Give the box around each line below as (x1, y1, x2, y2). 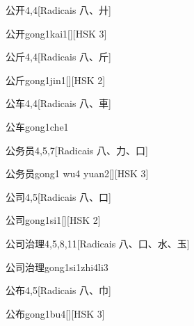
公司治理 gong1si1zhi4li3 (6, 259, 108, 274)
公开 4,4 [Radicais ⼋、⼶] (6, 3, 111, 17)
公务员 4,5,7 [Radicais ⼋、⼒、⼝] (6, 142, 148, 157)
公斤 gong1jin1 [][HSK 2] (6, 72, 106, 87)
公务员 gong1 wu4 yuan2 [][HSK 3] (6, 166, 149, 181)
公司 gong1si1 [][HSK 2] (6, 213, 101, 227)
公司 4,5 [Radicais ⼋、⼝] (6, 189, 111, 204)
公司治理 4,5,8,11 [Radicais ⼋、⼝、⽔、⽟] (6, 236, 190, 250)
